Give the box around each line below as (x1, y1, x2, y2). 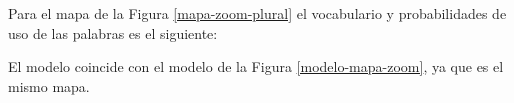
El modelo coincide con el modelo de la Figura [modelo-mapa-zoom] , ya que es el (8, 56, 504, 77)
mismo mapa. (8, 75, 90, 96)
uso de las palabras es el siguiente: (8, 22, 218, 43)
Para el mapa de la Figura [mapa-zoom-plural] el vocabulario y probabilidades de (8, 3, 507, 23)
